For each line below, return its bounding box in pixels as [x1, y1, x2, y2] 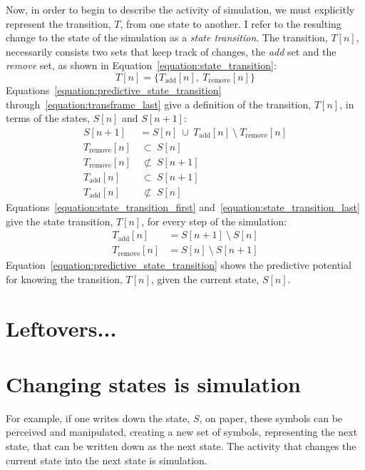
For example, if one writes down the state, [6, 410, 190, 425]
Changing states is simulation [6, 369, 301, 398]
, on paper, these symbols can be [199, 410, 343, 425]
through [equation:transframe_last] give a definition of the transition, [6, 96, 312, 111]
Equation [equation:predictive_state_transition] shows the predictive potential [6, 257, 351, 272]
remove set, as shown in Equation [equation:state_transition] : [6, 58, 277, 73]
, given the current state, [150, 271, 259, 286]
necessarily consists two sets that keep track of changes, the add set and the [6, 44, 336, 58]
